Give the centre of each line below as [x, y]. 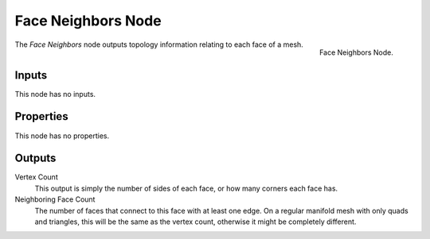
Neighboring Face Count [55, 199]
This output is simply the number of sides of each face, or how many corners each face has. [186, 188]
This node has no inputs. [55, 94]
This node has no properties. [62, 136]
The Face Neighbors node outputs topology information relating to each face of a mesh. [159, 44]
